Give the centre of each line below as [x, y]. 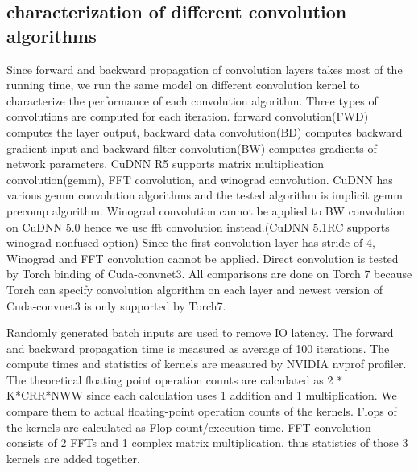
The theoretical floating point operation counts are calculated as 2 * [175, 379]
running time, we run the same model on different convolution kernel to [183, 85]
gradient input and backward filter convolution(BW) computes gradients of [192, 148]
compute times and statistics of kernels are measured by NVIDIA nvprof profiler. [207, 364]
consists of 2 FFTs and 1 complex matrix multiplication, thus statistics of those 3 [207, 443]
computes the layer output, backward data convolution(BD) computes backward [205, 131]
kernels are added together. [73, 458]
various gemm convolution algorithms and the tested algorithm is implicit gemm [205, 195]
